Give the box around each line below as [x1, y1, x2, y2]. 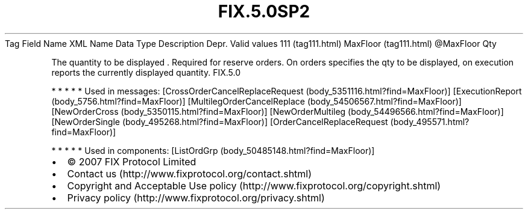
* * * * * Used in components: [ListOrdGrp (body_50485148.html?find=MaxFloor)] [51, 145, 375, 156]
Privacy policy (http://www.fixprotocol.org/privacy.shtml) [67, 191, 325, 204]
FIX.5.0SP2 [218, 1, 310, 22]
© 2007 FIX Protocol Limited [67, 155, 196, 168]
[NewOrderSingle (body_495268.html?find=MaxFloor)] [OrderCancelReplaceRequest [51, 116, 388, 127]
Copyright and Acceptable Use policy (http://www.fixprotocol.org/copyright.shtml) [67, 179, 441, 192]
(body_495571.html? [390, 116, 470, 127]
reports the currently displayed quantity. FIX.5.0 [51, 67, 240, 78]
